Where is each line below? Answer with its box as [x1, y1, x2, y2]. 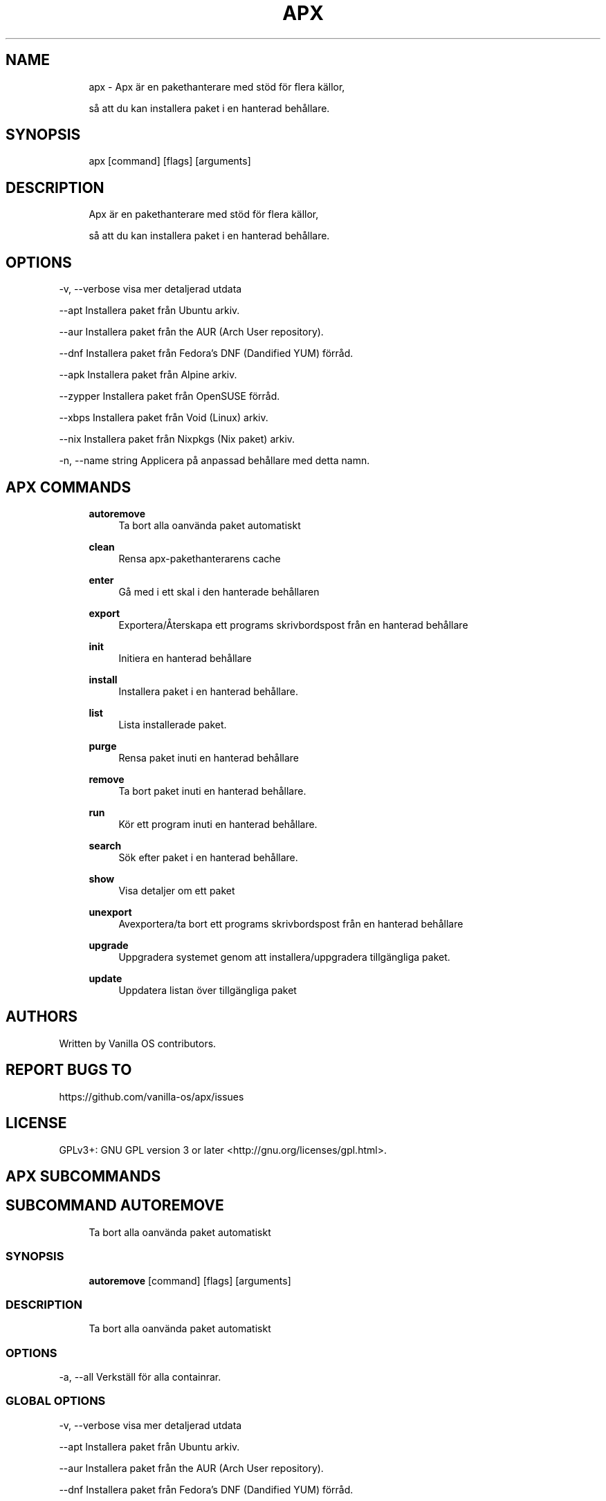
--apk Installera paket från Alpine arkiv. [59, 369, 237, 381]
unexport [89, 905, 132, 918]
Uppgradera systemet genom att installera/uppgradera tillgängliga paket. [118, 950, 450, 963]
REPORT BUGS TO [6, 1061, 132, 1079]
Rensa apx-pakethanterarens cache [118, 552, 281, 564]
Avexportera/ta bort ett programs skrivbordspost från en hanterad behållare [118, 917, 463, 930]
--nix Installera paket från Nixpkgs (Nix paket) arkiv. [59, 433, 295, 445]
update [89, 972, 122, 984]
